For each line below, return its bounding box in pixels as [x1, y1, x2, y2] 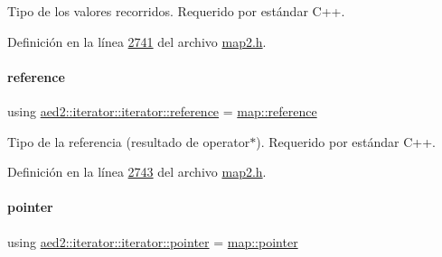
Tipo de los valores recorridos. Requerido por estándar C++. [7, 2, 345, 20]
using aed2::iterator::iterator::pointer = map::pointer [7, 232, 298, 251]
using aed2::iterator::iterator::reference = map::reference [7, 101, 317, 120]
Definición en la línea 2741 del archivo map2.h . [7, 32, 267, 50]
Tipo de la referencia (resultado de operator [7, 132, 250, 151]
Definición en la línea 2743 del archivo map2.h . [7, 162, 267, 181]
